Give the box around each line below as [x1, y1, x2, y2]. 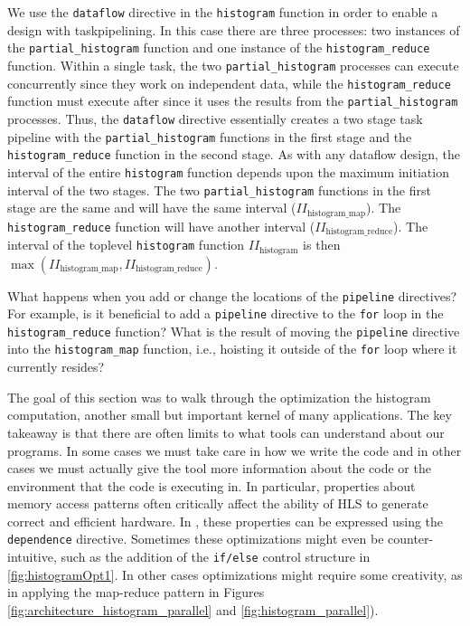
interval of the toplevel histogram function [7, 235, 245, 254]
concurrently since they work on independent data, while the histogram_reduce [7, 73, 451, 92]
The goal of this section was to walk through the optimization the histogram [7, 387, 431, 406]
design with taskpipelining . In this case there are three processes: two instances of [7, 20, 460, 39]
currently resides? [7, 357, 105, 376]
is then [303, 235, 341, 254]
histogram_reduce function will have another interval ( [7, 216, 315, 235]
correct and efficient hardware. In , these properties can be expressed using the [7, 511, 444, 530]
